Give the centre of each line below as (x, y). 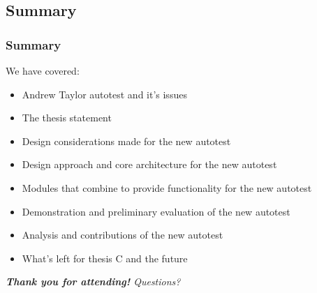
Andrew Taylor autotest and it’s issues (104, 94)
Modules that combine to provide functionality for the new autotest (167, 187)
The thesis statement (67, 118)
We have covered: (43, 70)
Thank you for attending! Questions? (93, 281)
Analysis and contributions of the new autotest (123, 235)
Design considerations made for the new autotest (126, 141)
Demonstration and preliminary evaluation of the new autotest (156, 211)
